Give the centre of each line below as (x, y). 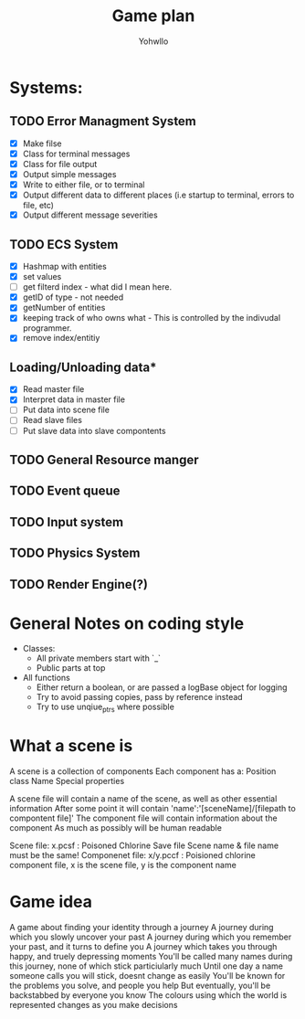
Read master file (53, 389)
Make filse (42, 143)
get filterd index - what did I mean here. (97, 287)
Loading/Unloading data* (83, 367)
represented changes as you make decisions (94, 1005)
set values (42, 277)
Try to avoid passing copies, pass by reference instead (140, 697)
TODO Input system (67, 522)
